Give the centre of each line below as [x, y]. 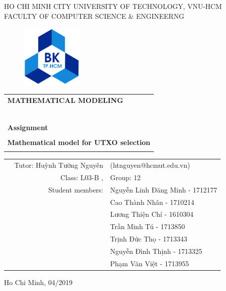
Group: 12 [125, 177]
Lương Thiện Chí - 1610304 [152, 214]
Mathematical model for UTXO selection [79, 142]
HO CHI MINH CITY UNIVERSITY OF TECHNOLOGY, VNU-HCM [113, 6]
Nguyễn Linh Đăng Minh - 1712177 [163, 189]
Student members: [76, 189]
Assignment [28, 127]
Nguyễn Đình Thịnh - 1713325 [156, 251]
